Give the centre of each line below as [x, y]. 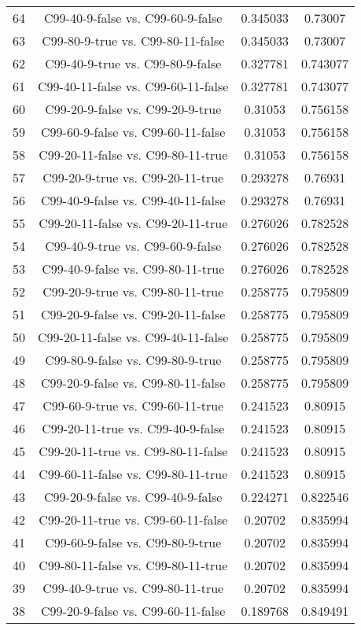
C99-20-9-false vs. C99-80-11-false [133, 383]
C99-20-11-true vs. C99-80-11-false [133, 451]
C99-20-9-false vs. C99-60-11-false [133, 611]
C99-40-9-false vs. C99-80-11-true [133, 269]
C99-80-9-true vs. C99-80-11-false [133, 41]
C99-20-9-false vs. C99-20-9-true [133, 109]
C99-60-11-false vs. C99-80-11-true [133, 474]
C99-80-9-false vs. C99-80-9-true [133, 360]
